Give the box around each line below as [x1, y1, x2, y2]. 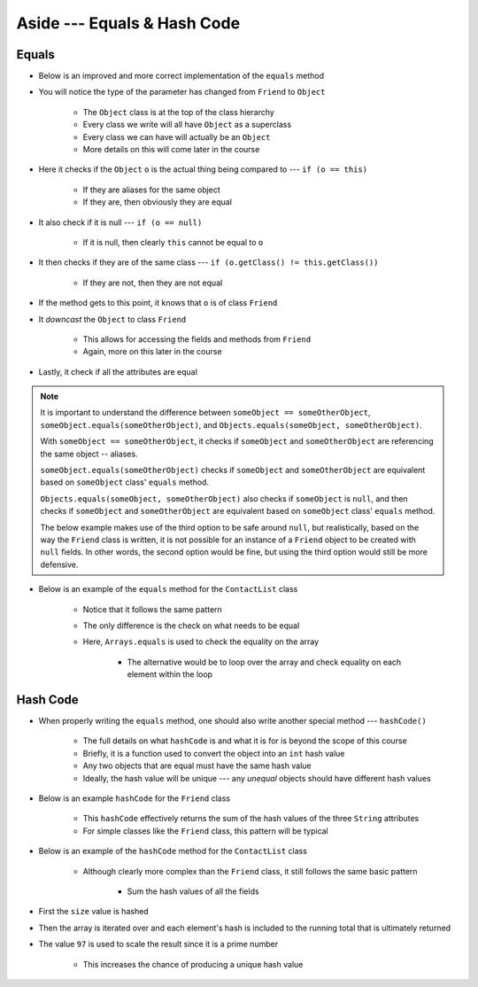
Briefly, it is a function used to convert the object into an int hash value [82, 748, 345, 758]
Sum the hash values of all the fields [127, 886, 260, 897]
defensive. [40, 559, 79, 570]
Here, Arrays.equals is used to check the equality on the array [82, 636, 320, 647]
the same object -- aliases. [40, 448, 138, 459]
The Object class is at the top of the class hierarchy [82, 106, 274, 117]
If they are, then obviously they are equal [82, 197, 232, 207]
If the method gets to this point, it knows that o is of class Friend [38, 298, 278, 308]
